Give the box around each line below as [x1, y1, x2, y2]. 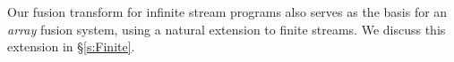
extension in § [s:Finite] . [7, 37, 135, 56]
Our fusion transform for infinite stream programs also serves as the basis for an [7, 3, 448, 20]
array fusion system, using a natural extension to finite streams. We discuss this [7, 19, 446, 38]
